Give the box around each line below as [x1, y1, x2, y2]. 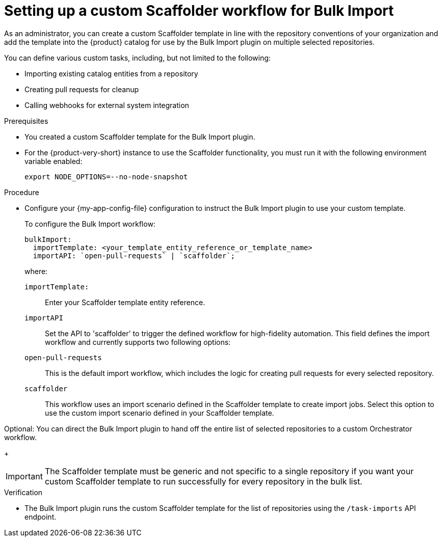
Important [6, 471, 43, 481]
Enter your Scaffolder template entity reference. [45, 297, 205, 307]
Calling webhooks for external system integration [24, 100, 189, 110]
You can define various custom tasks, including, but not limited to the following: [4, 53, 271, 62]
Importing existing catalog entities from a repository [24, 69, 198, 78]
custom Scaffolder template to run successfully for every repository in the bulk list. [44, 476, 362, 486]
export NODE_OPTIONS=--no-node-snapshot [24, 172, 188, 181]
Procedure [4, 187, 39, 197]
